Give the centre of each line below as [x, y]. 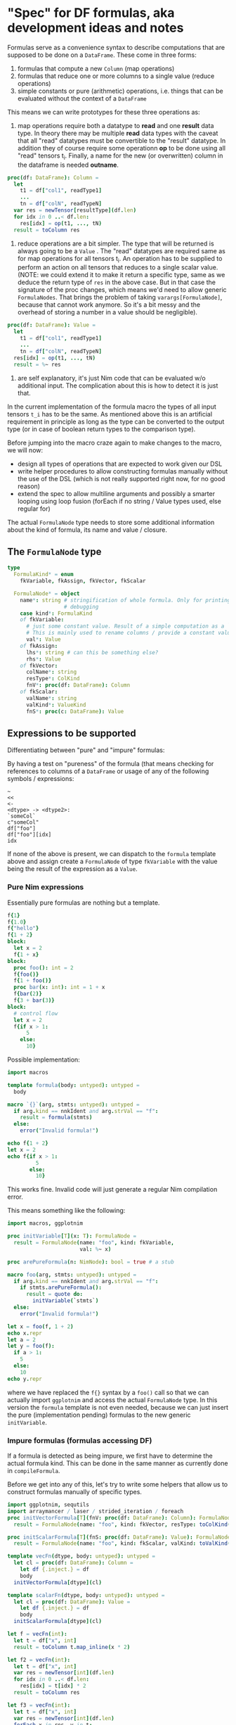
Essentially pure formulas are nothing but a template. [84, 903]
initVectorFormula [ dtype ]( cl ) [58, 1582]
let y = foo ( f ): [31, 1346]
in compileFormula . [34, 1471]
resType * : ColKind [53, 679]
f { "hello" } [23, 929]
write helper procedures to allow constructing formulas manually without [123, 471]
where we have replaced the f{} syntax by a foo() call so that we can [108, 1392]
